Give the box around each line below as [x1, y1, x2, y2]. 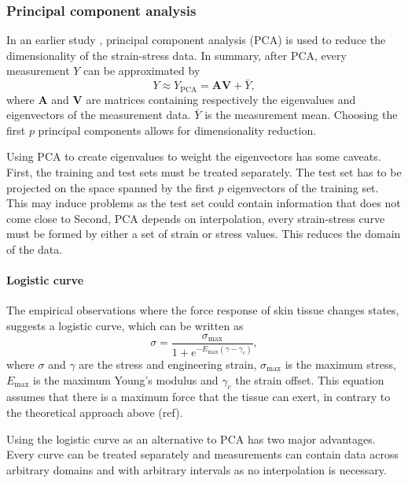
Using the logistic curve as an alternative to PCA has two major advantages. [6, 430, 376, 447]
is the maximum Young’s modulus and [33, 371, 219, 388]
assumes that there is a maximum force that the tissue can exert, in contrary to [6, 388, 391, 405]
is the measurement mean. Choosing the [204, 106, 398, 123]
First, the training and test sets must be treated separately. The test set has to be [6, 164, 402, 180]
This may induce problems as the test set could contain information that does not [6, 195, 401, 211]
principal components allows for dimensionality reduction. [38, 121, 317, 138]
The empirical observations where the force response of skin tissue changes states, [6, 302, 399, 318]
